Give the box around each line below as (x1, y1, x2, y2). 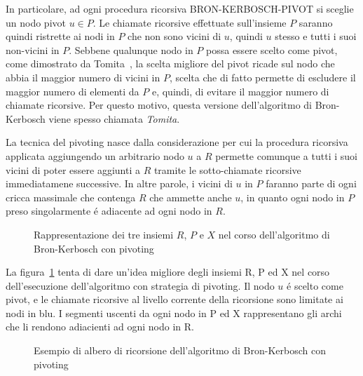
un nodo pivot (6, 15, 66, 29)
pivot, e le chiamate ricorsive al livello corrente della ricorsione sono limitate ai (6, 292, 343, 307)
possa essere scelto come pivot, (206, 42, 338, 57)
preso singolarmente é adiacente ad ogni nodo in (6, 203, 212, 218)
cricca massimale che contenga (6, 189, 136, 204)
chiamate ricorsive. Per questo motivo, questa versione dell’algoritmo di (6, 98, 313, 112)
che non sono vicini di (128, 29, 221, 43)
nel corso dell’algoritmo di (218, 227, 330, 241)
